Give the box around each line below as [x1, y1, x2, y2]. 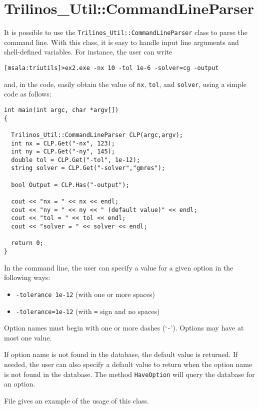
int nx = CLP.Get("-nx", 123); [11, 139, 115, 147]
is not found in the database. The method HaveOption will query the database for [4, 368, 255, 379]
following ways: [4, 272, 50, 282]
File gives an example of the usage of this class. [4, 395, 149, 405]
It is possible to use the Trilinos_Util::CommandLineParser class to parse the [4, 27, 248, 37]
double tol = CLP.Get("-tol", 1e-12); [11, 156, 140, 163]
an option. [4, 378, 35, 389]
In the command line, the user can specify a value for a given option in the [4, 262, 233, 272]
